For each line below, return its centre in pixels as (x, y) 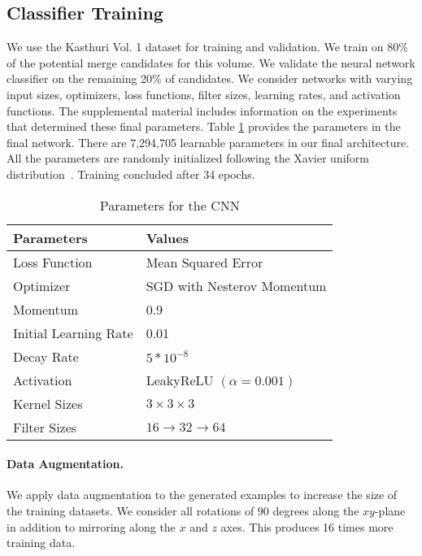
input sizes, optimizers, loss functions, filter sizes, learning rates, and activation (204, 94)
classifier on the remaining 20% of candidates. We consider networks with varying (210, 78)
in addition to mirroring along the (91, 526)
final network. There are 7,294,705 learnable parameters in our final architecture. (208, 142)
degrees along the (316, 510)
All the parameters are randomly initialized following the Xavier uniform (188, 158)
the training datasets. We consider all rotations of (131, 510)
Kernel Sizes (48, 403)
